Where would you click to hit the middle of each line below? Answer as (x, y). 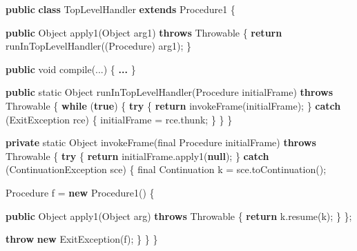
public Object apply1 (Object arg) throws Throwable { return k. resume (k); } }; (179, 215)
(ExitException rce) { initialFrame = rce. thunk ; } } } (119, 119)
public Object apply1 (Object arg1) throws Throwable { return (144, 32)
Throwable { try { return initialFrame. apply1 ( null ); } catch (137, 155)
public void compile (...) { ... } (71, 69)
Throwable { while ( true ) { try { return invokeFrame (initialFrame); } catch (173, 105)
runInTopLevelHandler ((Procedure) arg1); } (98, 46)
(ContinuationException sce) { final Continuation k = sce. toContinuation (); (166, 169)
